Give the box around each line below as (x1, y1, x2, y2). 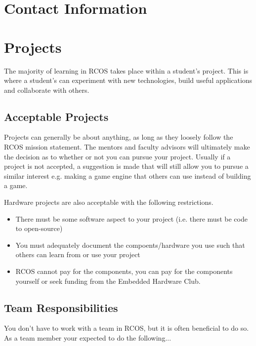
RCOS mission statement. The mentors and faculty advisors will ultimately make (4, 142, 250, 152)
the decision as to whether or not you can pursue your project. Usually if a (4, 151, 231, 161)
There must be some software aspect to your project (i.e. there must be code (15, 213, 248, 224)
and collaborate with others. (4, 84, 89, 95)
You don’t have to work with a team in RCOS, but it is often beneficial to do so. (4, 323, 249, 333)
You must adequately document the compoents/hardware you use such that (15, 239, 245, 250)
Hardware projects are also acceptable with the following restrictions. (4, 197, 213, 207)
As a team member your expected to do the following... (4, 333, 171, 343)
